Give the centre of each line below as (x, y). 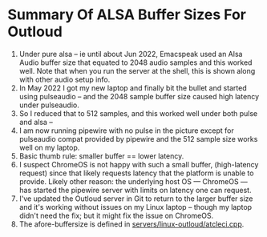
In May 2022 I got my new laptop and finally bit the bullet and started (133, 88)
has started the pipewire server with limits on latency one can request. (135, 190)
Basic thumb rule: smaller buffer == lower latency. (101, 156)
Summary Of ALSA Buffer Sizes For (127, 15)
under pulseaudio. (49, 105)
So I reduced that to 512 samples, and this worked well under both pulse (138, 113)
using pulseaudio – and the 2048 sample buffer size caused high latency (139, 96)
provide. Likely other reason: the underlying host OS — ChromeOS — (133, 181)
